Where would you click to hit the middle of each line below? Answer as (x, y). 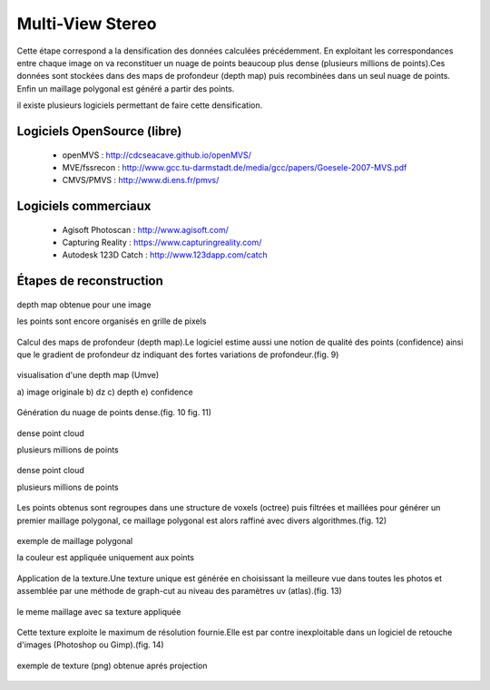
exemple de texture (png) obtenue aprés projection (112, 666)
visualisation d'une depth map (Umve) (88, 375)
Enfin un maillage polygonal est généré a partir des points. (126, 88)
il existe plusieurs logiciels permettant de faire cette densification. (140, 105)
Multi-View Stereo (87, 24)
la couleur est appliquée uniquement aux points (106, 558)
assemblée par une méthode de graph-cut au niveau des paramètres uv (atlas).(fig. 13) (179, 591)
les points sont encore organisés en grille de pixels (112, 321)
